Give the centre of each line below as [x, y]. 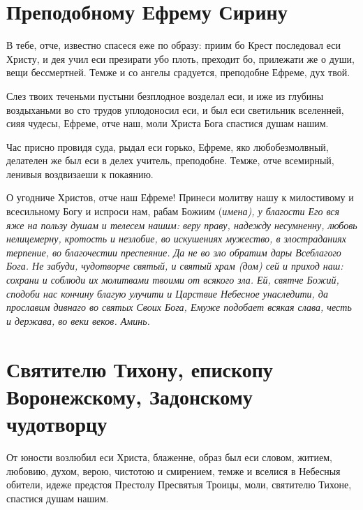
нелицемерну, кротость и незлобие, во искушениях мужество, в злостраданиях [176, 239]
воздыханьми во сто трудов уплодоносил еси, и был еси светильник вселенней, [175, 109]
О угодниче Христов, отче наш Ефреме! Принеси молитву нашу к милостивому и [180, 197]
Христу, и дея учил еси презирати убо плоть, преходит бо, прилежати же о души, [180, 58]
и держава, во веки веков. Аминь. [78, 320]
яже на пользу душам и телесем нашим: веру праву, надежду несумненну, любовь [182, 225]
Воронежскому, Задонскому [129, 396]
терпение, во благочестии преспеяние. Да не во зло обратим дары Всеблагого [174, 252]
